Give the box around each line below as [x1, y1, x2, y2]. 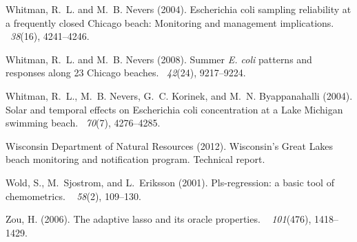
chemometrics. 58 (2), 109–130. [6, 188, 141, 203]
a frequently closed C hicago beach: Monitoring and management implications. [6, 15, 334, 30]
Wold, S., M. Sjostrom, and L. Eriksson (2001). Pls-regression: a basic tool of [6, 175, 334, 189]
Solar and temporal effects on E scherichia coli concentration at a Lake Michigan [6, 102, 343, 116]
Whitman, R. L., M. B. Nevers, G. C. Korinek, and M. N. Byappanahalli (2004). [6, 88, 353, 102]
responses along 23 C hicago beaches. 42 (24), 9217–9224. [6, 65, 246, 80]
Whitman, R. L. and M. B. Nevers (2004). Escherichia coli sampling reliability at [6, 2, 351, 16]
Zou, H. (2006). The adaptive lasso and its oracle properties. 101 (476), [6, 212, 312, 226]
